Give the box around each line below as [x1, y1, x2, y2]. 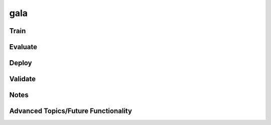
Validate [9, 75, 36, 83]
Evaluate [9, 43, 38, 51]
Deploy [9, 59, 32, 67]
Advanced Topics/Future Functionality [9, 107, 132, 115]
